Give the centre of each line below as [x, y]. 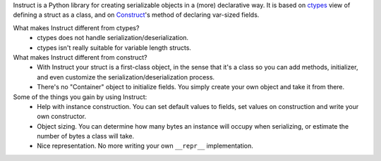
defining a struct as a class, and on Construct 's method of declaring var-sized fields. [136, 15]
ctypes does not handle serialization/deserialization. [113, 38]
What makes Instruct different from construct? [80, 57]
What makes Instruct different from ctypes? [76, 27]
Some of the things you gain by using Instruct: [80, 97]
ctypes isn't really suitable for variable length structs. [114, 47]
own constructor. [62, 117]
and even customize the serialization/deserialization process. [126, 77]
